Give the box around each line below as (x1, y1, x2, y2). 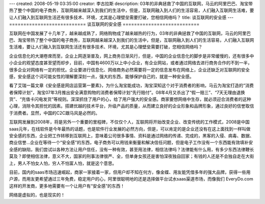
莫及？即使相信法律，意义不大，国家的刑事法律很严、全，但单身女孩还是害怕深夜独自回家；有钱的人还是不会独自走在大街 (9, 153, 254, 159)
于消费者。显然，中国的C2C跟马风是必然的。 (9, 110, 100, 116)
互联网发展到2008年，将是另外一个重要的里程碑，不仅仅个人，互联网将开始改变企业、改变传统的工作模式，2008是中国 (9, 119, 250, 125)
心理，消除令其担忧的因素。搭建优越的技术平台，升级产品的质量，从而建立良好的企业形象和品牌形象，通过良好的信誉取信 (9, 103, 254, 109)
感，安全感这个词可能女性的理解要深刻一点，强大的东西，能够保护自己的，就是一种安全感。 (9, 74, 194, 79)
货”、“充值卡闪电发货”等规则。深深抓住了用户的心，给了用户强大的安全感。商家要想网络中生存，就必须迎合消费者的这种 (9, 96, 251, 102)
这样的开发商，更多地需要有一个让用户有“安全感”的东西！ (9, 183, 125, 189)
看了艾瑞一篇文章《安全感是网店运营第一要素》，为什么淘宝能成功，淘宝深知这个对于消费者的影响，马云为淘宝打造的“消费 (9, 82, 254, 88)
